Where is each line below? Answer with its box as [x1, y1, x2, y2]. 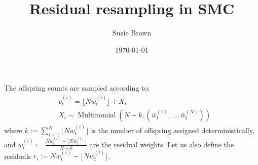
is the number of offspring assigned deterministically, [91, 125, 254, 136]
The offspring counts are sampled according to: [4, 82, 150, 93]
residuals [4, 150, 31, 161]
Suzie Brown [112, 27, 152, 38]
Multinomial [78, 112, 116, 119]
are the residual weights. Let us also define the [89, 139, 234, 149]
